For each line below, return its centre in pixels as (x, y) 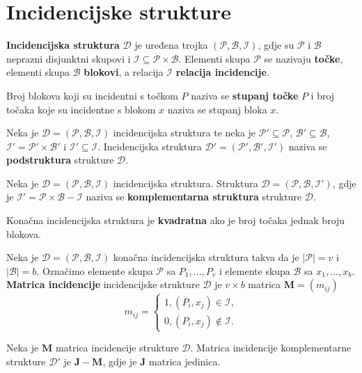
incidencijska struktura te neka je (184, 133)
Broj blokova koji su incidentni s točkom (92, 95)
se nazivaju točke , (304, 58)
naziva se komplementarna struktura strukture (194, 197)
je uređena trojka (171, 45)
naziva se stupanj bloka (217, 109)
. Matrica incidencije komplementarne (271, 347)
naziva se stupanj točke (245, 95)
